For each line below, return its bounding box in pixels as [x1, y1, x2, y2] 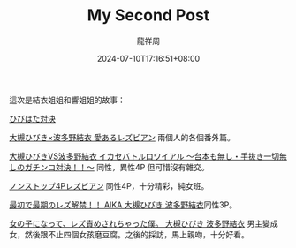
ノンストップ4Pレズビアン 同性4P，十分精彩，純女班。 [9, 180, 209, 191]
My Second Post [87, 5, 210, 26]
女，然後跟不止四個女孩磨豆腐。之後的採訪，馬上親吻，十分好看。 [9, 229, 249, 239]
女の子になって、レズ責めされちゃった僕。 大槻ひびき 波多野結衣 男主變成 [9, 218, 278, 229]
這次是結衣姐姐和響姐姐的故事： [9, 94, 125, 105]
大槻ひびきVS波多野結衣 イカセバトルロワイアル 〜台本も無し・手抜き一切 [9, 151, 280, 162]
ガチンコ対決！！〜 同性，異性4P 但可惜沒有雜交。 [24, 162, 209, 172]
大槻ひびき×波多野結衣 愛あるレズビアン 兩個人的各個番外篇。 [9, 132, 236, 142]
